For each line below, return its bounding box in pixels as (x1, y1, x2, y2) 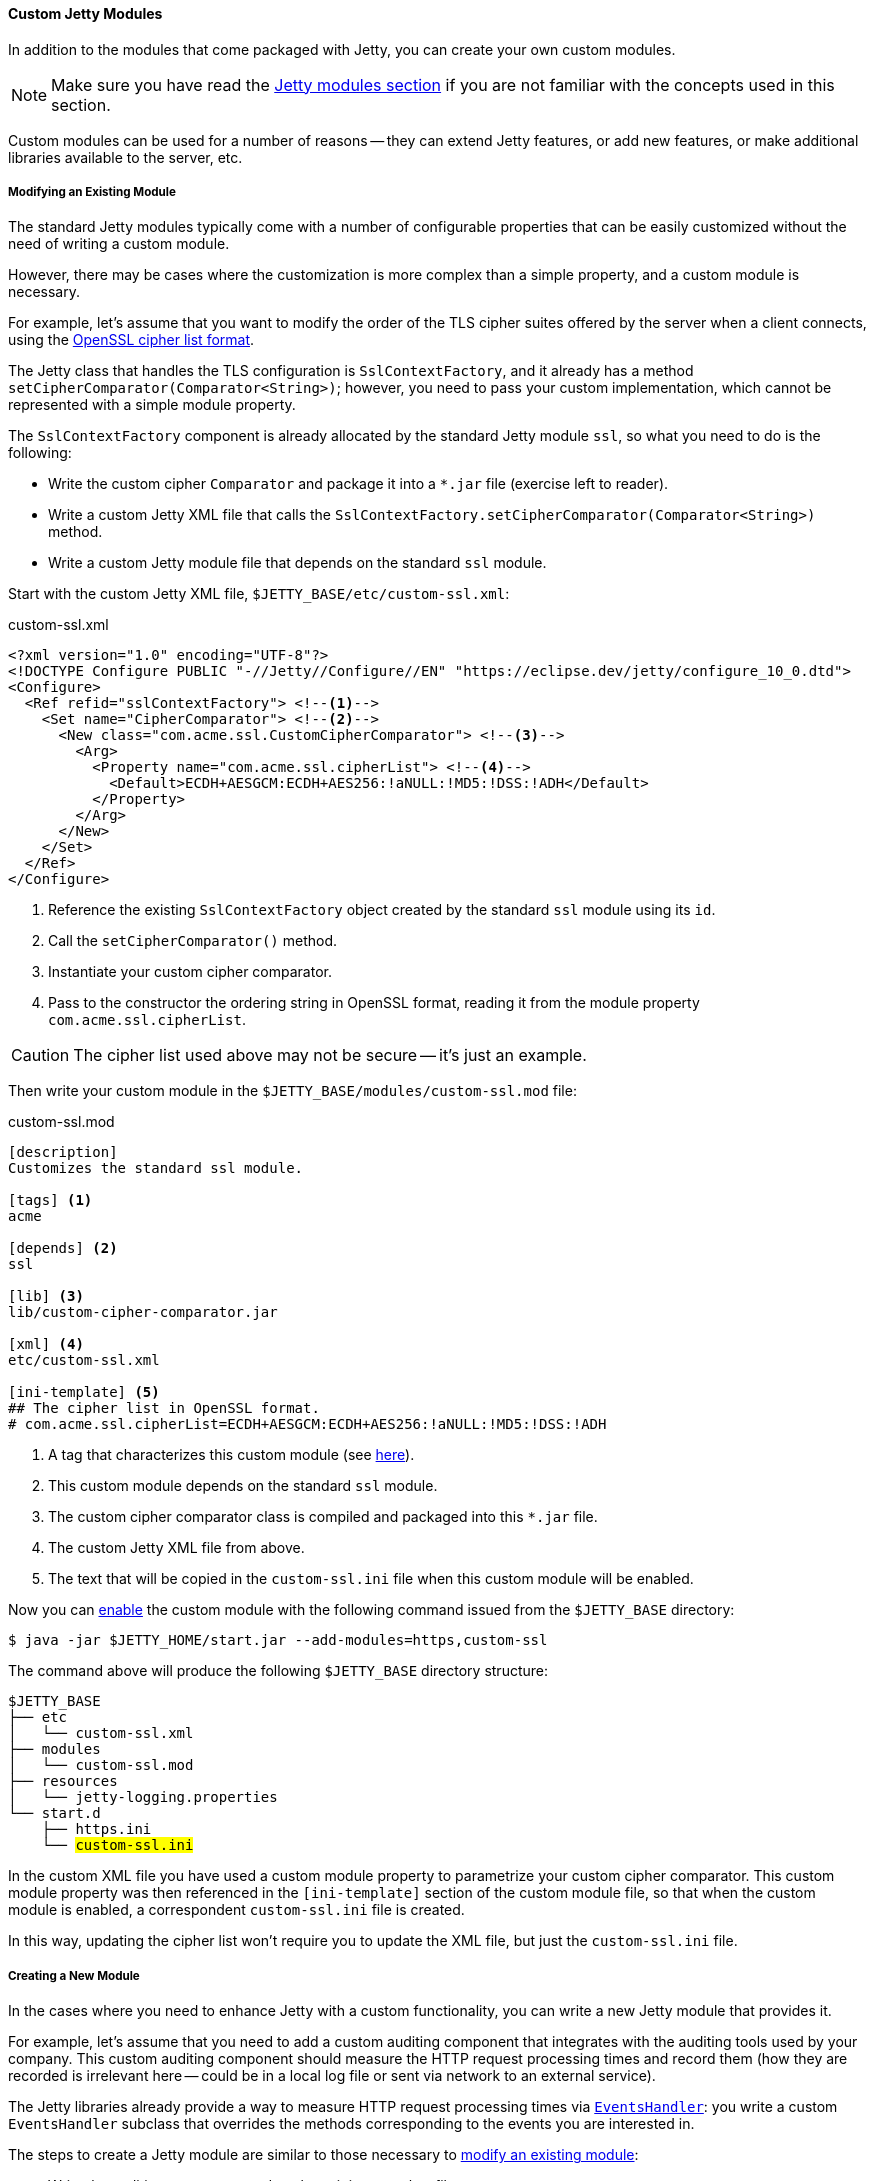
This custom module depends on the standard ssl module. (48, 1477, 438, 1495)
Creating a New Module (8, 1968, 140, 1983)
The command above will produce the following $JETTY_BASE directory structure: (8, 1662, 548, 1680)
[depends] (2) (8, 1240, 118, 1257)
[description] (8, 1144, 118, 1161)
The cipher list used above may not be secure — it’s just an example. (73, 1045, 587, 1066)
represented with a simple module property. (8, 396, 296, 414)
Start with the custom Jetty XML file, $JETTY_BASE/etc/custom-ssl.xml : (8, 585, 510, 603)
